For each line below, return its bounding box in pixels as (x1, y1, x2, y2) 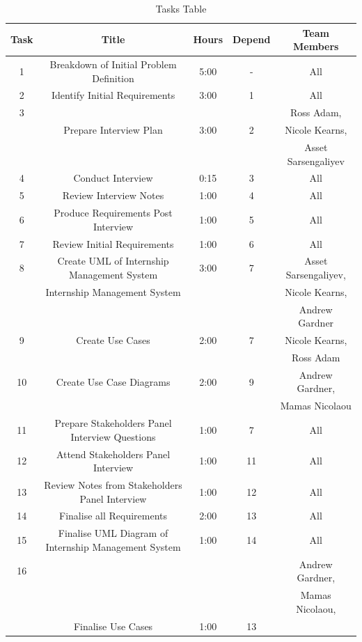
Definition (92, 70, 134, 85)
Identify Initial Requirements (51, 88, 175, 102)
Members (293, 39, 339, 54)
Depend (233, 32, 271, 47)
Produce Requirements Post (54, 205, 173, 220)
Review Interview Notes (62, 188, 164, 203)
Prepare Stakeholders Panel (54, 416, 172, 430)
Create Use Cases (76, 333, 150, 347)
